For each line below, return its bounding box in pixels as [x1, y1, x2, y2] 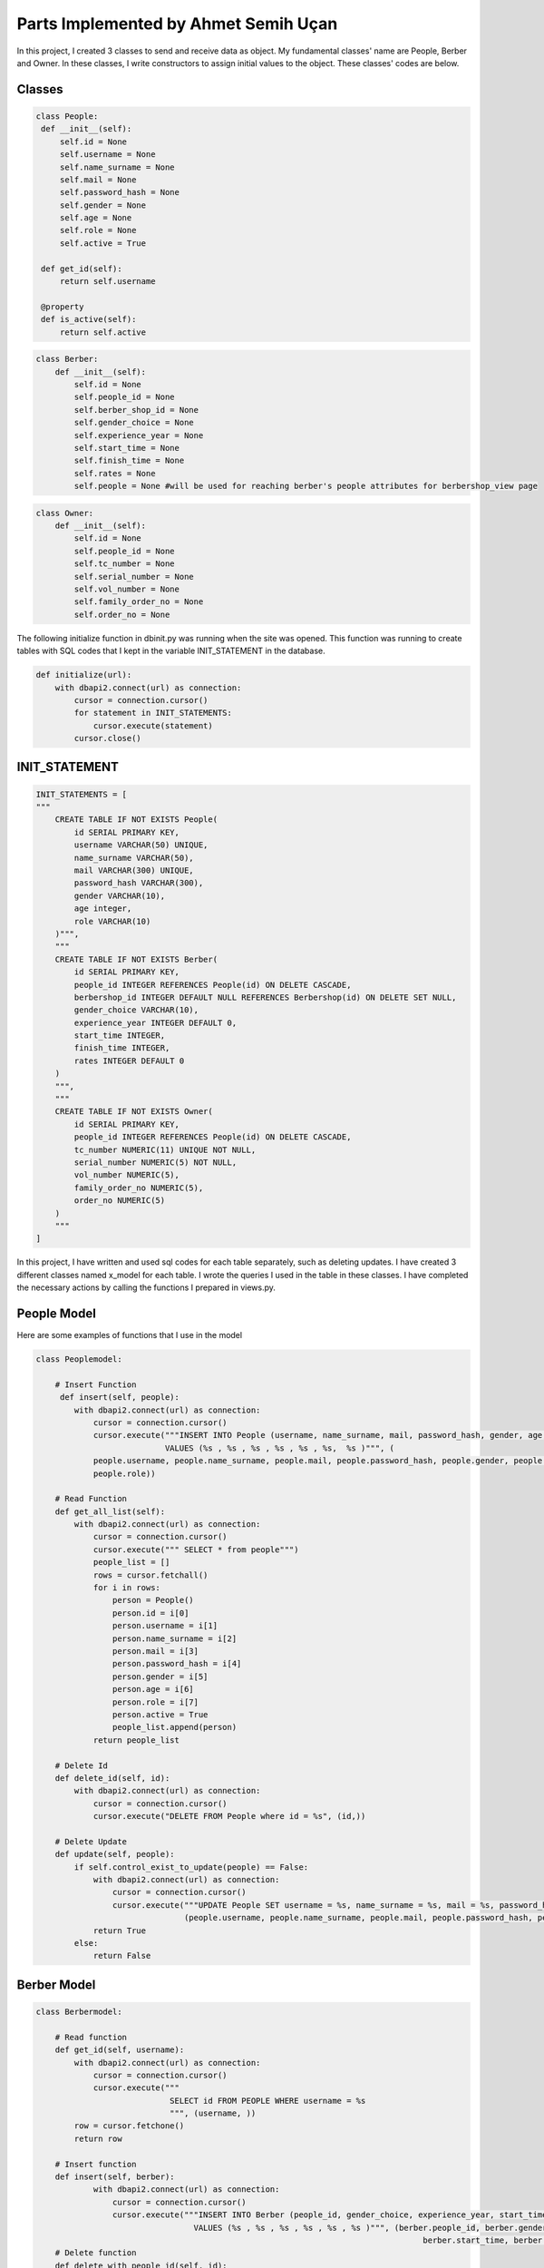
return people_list [92, 1735, 180, 1745]
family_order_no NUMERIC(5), [73, 1182, 204, 1193]
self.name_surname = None [59, 161, 176, 172]
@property [41, 301, 84, 312]
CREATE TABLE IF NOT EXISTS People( [54, 815, 218, 825]
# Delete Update [54, 1836, 127, 1846]
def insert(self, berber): [54, 2172, 176, 2182]
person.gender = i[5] [112, 1671, 209, 1682]
